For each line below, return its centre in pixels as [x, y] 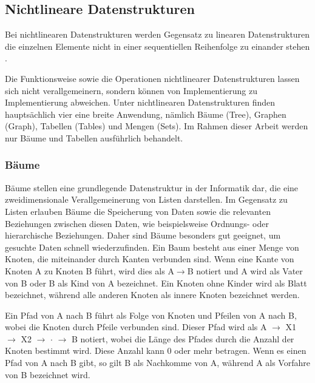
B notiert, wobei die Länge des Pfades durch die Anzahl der [183, 338]
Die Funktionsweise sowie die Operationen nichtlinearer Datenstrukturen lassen [152, 78]
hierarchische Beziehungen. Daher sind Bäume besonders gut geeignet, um [143, 235]
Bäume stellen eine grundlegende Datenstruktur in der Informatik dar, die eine [152, 187]
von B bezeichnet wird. [48, 374]
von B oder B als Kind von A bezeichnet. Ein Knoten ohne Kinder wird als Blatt [156, 283]
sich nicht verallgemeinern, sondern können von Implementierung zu [131, 90]
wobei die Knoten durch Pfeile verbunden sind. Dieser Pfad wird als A [136, 327]
